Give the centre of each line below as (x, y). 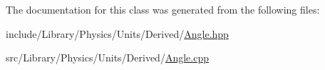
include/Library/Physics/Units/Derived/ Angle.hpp (117, 33)
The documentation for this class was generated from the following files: (163, 9)
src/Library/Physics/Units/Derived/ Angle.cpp (107, 57)
